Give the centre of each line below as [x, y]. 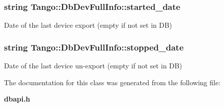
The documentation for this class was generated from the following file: [112, 82]
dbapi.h [17, 99]
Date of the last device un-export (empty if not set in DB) [93, 66]
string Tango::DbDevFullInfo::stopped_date [94, 47]
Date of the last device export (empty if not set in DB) [88, 25]
